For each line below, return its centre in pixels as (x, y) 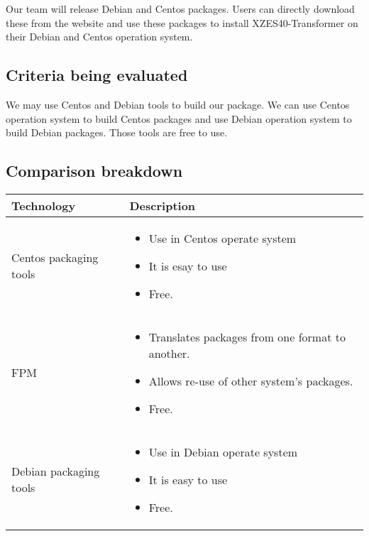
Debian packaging (56, 471)
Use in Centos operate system (222, 238)
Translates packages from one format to (247, 337)
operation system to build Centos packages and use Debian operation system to (179, 118)
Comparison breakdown (94, 171)
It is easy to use (188, 479)
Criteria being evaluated (97, 75)
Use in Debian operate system (223, 452)
